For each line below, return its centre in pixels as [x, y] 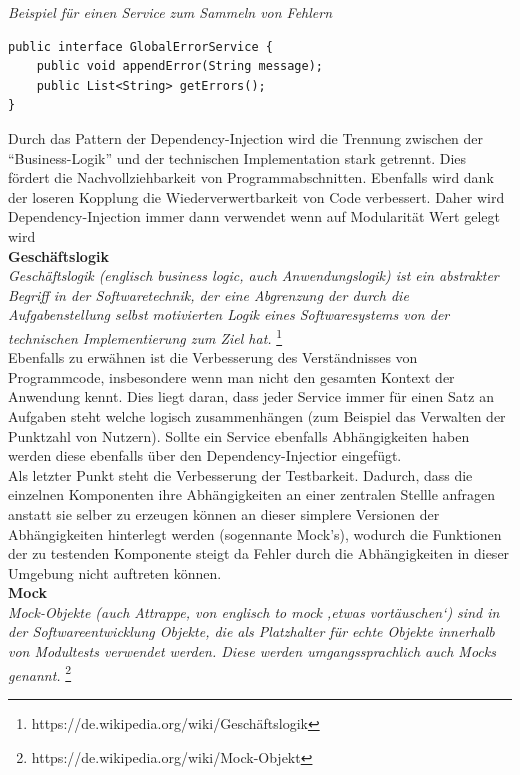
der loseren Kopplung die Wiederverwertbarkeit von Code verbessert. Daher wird [256, 196]
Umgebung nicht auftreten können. [115, 572]
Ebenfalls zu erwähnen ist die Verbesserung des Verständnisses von [213, 357]
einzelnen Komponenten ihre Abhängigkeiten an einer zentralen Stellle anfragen [252, 494]
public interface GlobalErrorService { [140, 46]
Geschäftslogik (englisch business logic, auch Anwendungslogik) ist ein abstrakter [253, 275]
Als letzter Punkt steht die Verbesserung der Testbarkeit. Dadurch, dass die [240, 474]
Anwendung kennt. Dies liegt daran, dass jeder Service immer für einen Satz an [251, 396]
